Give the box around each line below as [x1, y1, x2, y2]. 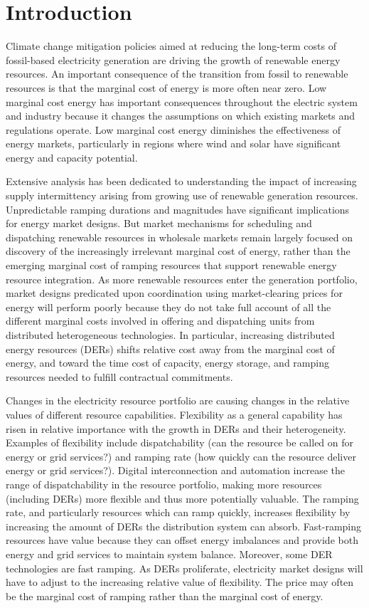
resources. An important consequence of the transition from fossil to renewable [6, 66, 348, 81]
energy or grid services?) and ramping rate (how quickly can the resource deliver [6, 449, 356, 463]
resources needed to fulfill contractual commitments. [6, 369, 233, 384]
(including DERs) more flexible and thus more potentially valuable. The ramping [6, 491, 359, 505]
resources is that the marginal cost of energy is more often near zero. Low [6, 80, 327, 95]
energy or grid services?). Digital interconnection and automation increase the [6, 463, 346, 478]
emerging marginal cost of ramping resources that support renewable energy [6, 258, 337, 273]
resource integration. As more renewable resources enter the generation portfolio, [6, 271, 358, 286]
